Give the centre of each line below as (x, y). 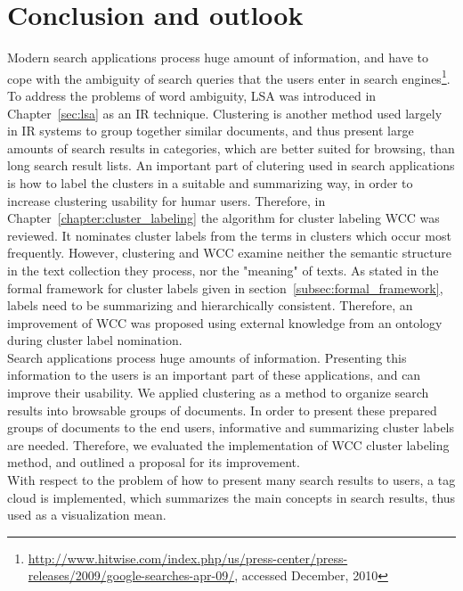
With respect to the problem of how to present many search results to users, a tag (231, 480)
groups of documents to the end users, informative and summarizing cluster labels (231, 427)
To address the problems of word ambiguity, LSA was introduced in (192, 95)
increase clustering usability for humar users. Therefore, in (167, 200)
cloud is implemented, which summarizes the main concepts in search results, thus (231, 497)
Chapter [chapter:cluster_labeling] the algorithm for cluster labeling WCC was (223, 218)
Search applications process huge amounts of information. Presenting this (207, 357)
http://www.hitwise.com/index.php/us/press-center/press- (188, 558)
